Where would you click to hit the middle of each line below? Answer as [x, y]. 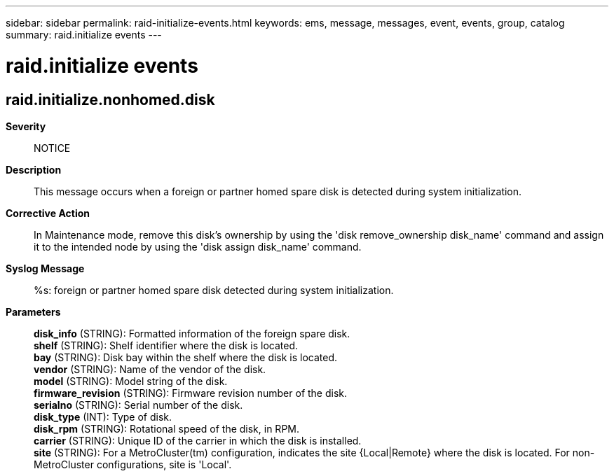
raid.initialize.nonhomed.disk [110, 99]
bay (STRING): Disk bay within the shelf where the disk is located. [186, 357]
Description [34, 169]
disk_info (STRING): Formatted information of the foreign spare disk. [192, 333]
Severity [26, 126]
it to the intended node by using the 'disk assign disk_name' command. [198, 246]
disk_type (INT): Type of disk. [103, 416]
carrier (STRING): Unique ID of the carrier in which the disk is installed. [198, 440]
